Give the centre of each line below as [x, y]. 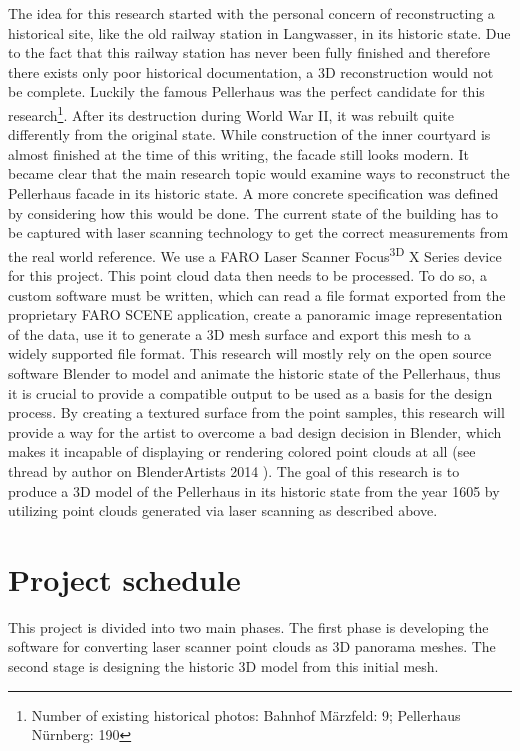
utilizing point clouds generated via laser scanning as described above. [223, 510]
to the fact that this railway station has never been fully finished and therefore [249, 52]
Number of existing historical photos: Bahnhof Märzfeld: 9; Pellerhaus [246, 714]
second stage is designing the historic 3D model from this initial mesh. [223, 666]
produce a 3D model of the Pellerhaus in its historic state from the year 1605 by [254, 490]
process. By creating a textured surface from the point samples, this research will [256, 412]
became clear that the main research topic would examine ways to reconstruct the [259, 173]
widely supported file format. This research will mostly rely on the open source [250, 353]
